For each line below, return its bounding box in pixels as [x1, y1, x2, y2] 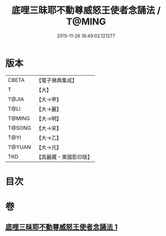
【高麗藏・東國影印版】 [36, 153, 93, 160]
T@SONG [8, 124, 32, 131]
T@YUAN [8, 144, 31, 151]
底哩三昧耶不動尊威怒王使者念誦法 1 [5, 223, 118, 231]
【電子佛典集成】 [36, 77, 78, 84]
